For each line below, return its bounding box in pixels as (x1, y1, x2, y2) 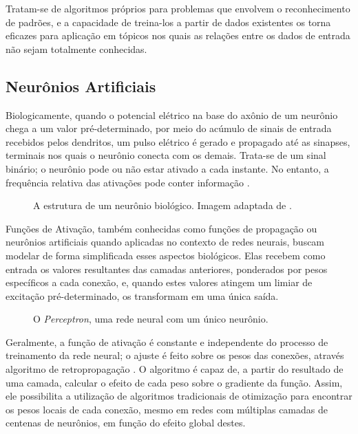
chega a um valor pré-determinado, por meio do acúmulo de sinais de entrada (6, 121, 332, 135)
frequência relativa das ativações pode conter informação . (6, 175, 250, 189)
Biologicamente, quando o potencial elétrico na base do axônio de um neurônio (6, 107, 338, 122)
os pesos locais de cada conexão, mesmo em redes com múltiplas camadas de (6, 402, 328, 416)
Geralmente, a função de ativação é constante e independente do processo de (6, 334, 328, 349)
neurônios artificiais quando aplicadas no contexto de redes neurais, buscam (6, 235, 325, 249)
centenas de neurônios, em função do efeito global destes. (6, 415, 246, 430)
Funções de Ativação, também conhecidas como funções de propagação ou (6, 221, 317, 235)
